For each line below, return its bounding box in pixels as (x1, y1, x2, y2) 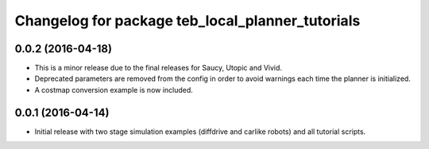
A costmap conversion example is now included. (34, 85, 194, 94)
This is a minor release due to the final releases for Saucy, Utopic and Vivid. (34, 63, 282, 73)
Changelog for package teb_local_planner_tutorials (14, 12, 361, 29)
